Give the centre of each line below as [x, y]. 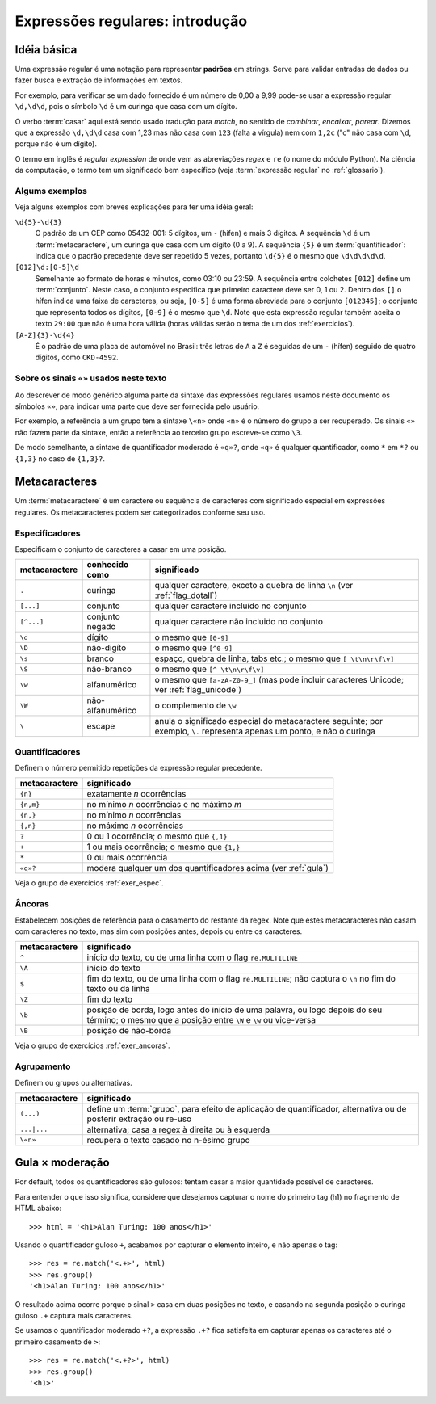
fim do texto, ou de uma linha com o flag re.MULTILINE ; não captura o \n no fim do [241, 979]
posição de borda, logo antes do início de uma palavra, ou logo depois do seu [235, 1010]
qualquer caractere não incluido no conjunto [239, 622]
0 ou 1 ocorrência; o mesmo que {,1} [157, 836]
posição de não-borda [129, 1031]
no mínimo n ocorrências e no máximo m [164, 805]
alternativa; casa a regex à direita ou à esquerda [178, 1129]
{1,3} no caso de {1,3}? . [60, 458]
